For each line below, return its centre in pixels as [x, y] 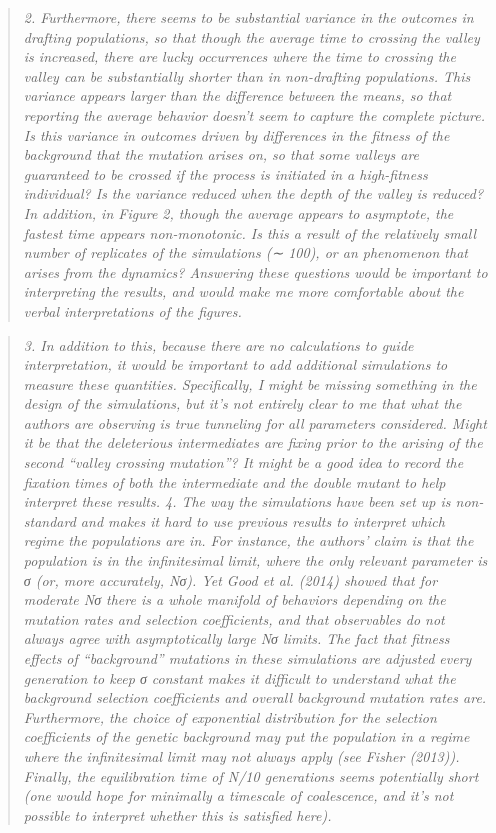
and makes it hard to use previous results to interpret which [262, 520]
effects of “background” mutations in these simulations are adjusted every [247, 658]
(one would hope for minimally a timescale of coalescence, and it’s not [238, 795]
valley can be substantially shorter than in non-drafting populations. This [247, 75]
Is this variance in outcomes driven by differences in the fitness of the [236, 134]
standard [49, 520]
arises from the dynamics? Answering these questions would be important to [255, 271]
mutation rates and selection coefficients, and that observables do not [234, 618]
